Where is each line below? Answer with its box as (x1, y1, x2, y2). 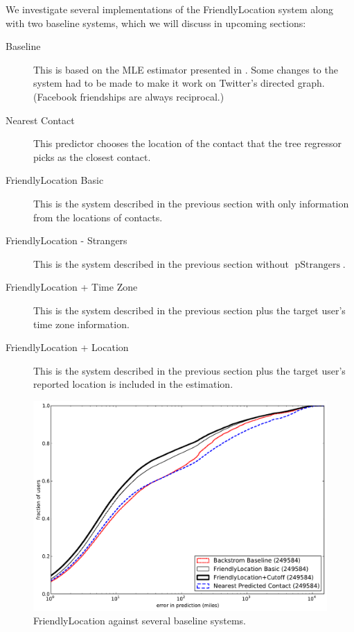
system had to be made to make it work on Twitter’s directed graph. (33, 76, 325, 90)
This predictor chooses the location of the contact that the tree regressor (33, 136, 342, 151)
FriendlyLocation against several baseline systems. (33, 613, 246, 628)
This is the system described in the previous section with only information (33, 196, 349, 210)
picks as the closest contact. (33, 149, 151, 164)
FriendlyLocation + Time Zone (6, 280, 138, 294)
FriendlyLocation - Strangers (6, 233, 127, 248)
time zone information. (33, 316, 130, 331)
